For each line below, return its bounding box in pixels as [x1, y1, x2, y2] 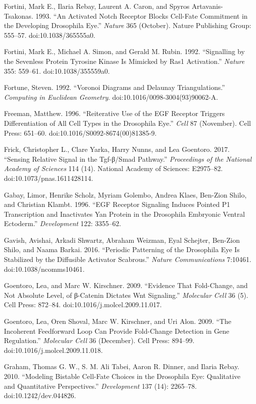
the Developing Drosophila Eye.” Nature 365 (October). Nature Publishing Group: [4, 20, 252, 30]
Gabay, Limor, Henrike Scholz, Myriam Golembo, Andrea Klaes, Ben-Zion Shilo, [4, 189, 247, 200]
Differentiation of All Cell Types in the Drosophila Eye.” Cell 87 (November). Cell [4, 117, 251, 128]
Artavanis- [192, 1, 223, 11]
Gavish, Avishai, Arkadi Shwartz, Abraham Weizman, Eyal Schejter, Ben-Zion [4, 234, 240, 245]
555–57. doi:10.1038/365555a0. [4, 29, 95, 40]
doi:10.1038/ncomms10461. [4, 263, 85, 274]
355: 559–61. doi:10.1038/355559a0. [4, 65, 110, 76]
